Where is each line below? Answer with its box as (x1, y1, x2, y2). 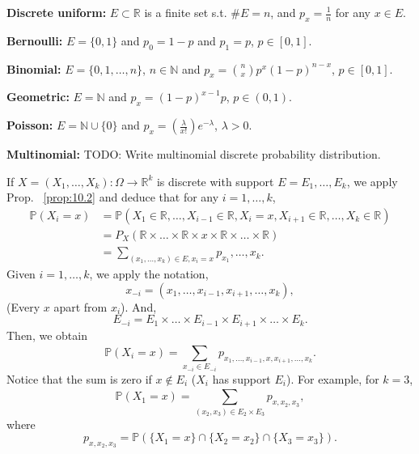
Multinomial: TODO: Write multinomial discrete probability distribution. (6, 146, 381, 163)
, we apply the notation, (89, 265, 209, 282)
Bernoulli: (6, 32, 63, 49)
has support (212, 370, 271, 387)
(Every (6, 298, 40, 315)
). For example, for (286, 370, 379, 387)
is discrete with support (156, 172, 274, 189)
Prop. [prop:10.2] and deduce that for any (6, 189, 219, 206)
